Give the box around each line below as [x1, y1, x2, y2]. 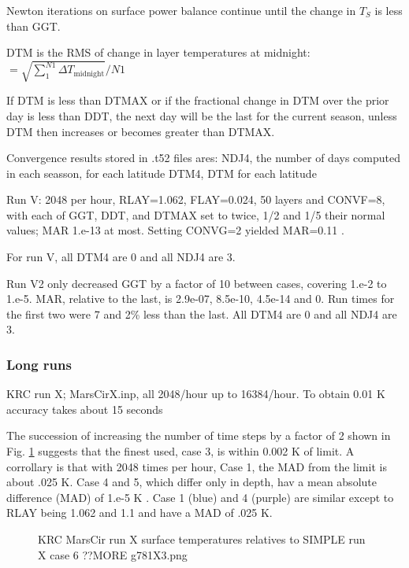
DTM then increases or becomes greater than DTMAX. [6, 123, 275, 139]
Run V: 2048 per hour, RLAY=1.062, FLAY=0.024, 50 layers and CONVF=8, [6, 191, 385, 208]
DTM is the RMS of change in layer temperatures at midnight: [6, 44, 310, 61]
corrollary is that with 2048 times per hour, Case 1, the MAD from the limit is [6, 458, 387, 474]
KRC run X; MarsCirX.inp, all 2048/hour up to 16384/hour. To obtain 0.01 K [6, 385, 385, 402]
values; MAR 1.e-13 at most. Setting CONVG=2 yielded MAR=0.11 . [6, 222, 344, 238]
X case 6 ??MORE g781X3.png [38, 546, 188, 562]
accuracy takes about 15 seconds [6, 400, 163, 417]
